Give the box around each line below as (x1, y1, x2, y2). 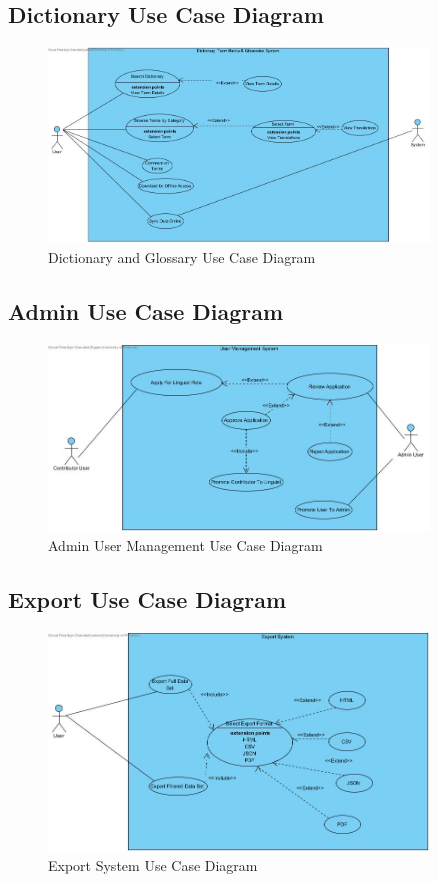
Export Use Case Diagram (8, 584, 287, 615)
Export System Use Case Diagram (48, 855, 258, 876)
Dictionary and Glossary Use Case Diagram (48, 247, 316, 268)
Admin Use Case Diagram (8, 296, 284, 326)
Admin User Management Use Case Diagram (48, 535, 323, 556)
